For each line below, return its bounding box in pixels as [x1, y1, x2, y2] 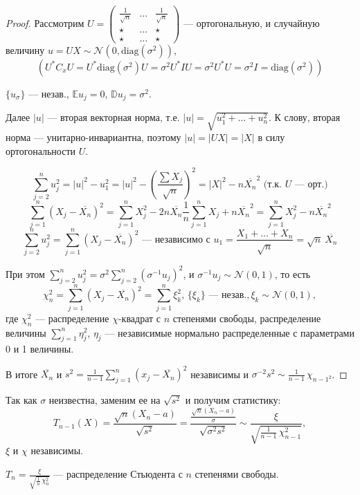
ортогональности [6, 143, 76, 158]
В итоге [6, 366, 38, 381]
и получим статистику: [185, 393, 281, 407]
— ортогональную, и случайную [183, 15, 320, 30]
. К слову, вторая [268, 110, 341, 124]
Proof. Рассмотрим [6, 15, 84, 30]
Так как [6, 393, 37, 407]
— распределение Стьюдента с [53, 467, 183, 481]
